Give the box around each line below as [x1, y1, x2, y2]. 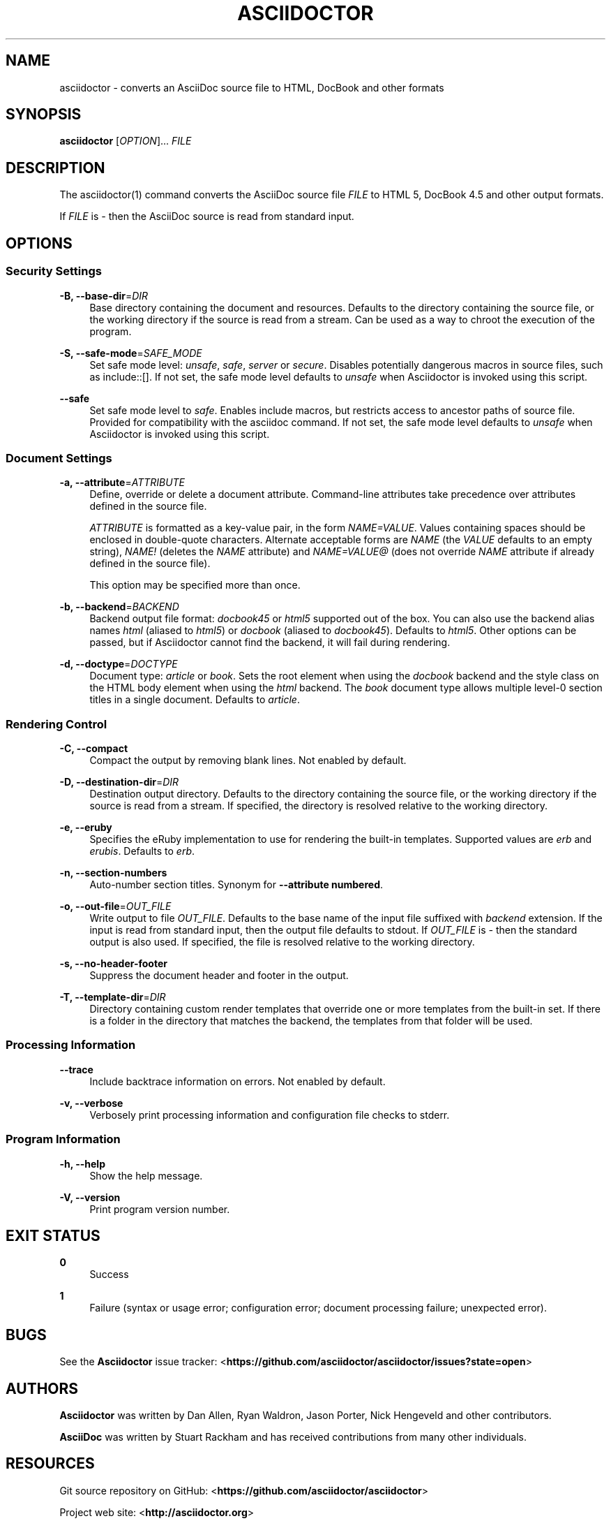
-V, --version [59, 1191, 121, 1203]
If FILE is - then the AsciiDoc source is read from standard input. [59, 210, 354, 223]
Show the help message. [89, 1169, 203, 1182]
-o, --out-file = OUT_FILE [59, 900, 172, 912]
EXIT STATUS [6, 1226, 100, 1244]
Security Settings [6, 264, 102, 279]
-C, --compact [59, 742, 128, 754]
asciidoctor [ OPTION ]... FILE [59, 135, 192, 147]
